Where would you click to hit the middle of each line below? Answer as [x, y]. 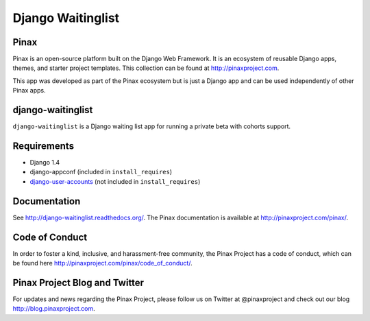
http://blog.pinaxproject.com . [54, 309]
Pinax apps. [29, 91]
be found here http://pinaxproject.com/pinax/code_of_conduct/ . [102, 263]
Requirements [44, 146]
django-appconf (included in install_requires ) [101, 172]
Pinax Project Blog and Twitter [78, 282]
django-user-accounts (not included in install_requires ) [115, 181]
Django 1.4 [45, 163]
